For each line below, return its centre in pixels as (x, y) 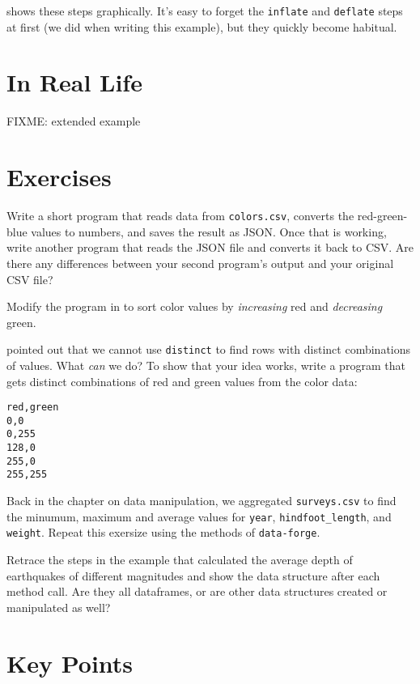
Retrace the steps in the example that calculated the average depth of (180, 560)
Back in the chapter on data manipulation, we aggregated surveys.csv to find (202, 501)
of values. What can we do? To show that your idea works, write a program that (206, 365)
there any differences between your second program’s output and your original (200, 263)
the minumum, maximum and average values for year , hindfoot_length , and (199, 516)
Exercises (59, 177)
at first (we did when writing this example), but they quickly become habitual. (202, 26)
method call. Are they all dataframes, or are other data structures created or (197, 591)
